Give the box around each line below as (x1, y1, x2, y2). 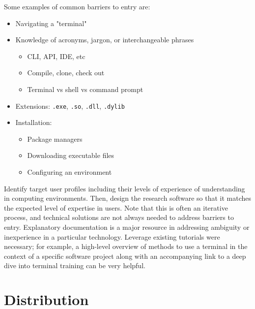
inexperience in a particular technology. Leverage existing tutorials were (4, 231, 220, 242)
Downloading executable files (27, 150, 114, 160)
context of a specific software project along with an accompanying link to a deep (4, 250, 246, 261)
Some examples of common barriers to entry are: (4, 1, 150, 11)
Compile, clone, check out (27, 67, 105, 78)
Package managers (27, 133, 83, 144)
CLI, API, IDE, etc (27, 51, 85, 61)
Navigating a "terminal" (15, 18, 87, 28)
